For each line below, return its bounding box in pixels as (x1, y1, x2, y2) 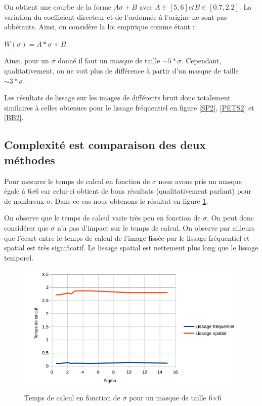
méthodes (4, 152, 55, 167)
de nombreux (4, 195, 45, 206)
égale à (4, 186, 25, 196)
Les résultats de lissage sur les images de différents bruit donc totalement (4, 92, 231, 103)
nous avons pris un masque (158, 175, 242, 186)
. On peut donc (207, 212, 254, 223)
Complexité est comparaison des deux (4, 137, 206, 153)
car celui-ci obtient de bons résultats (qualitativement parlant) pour (41, 186, 252, 196)
